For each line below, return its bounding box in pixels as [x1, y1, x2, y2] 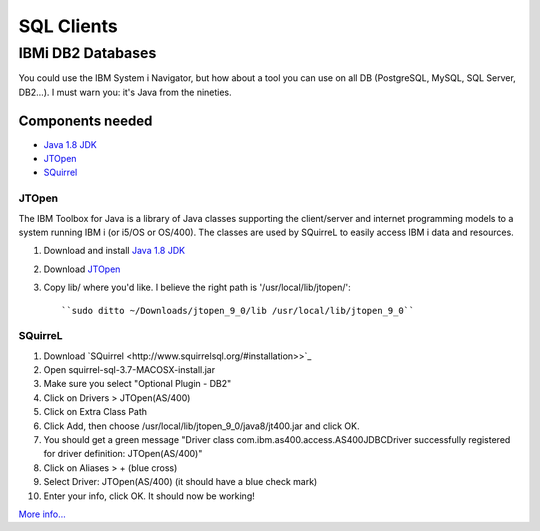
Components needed [18, 112, 153, 129]
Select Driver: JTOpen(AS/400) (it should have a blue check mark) [43, 476, 318, 488]
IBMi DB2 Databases [18, 44, 157, 62]
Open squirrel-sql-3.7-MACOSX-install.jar [43, 364, 215, 376]
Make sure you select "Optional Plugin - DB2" [43, 378, 232, 390]
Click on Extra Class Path [43, 406, 148, 418]
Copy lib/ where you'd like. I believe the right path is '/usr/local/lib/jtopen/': [43, 281, 352, 294]
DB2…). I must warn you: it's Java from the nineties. [18, 86, 232, 98]
